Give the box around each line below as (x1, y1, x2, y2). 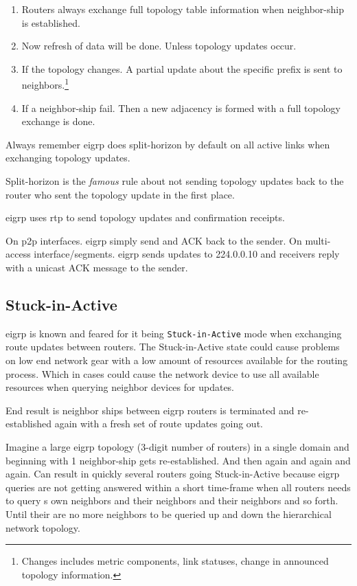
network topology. (5, 520, 80, 534)
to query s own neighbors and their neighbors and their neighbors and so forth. (5, 493, 338, 508)
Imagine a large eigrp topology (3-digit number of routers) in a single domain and (5, 439, 349, 453)
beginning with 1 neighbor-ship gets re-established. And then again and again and (5, 453, 351, 467)
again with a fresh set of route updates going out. (54, 416, 263, 431)
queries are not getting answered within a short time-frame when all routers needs (5, 480, 351, 494)
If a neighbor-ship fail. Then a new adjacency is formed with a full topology (21, 100, 341, 115)
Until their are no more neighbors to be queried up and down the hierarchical (5, 506, 332, 521)
